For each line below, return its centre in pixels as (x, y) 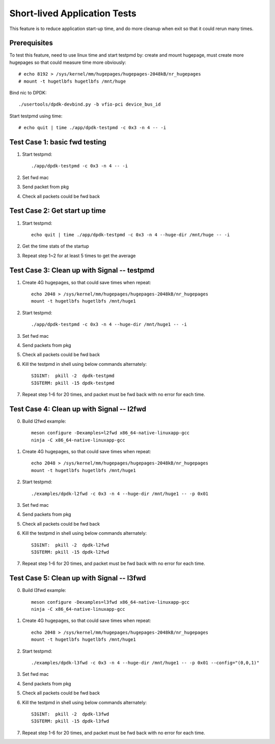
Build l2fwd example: (44, 421)
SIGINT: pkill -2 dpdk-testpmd (73, 376)
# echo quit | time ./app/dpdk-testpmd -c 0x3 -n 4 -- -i (92, 128)
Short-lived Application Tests (73, 13)
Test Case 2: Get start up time (58, 211)
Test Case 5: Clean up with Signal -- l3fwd (78, 578)
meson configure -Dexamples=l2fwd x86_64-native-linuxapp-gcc (111, 433)
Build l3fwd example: (44, 590)
